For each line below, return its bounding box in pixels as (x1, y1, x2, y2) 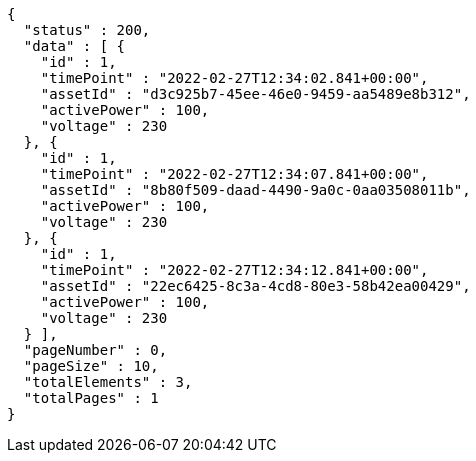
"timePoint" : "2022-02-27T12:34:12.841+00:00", (40, 262, 429, 278)
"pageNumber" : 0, (23, 342, 168, 358)
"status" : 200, (23, 22, 151, 38)
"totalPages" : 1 (23, 390, 159, 406)
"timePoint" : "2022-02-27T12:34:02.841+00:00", (40, 70, 429, 86)
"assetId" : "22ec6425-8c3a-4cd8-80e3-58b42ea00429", (40, 278, 471, 294)
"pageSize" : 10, (23, 358, 159, 374)
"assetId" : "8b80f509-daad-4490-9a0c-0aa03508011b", (40, 182, 471, 198)
